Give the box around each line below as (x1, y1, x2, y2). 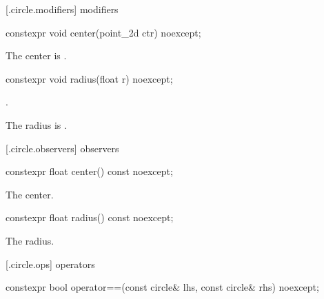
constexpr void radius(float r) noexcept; (6, 71, 173, 85)
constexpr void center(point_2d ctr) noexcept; (6, 25, 201, 39)
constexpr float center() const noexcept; (6, 164, 173, 178)
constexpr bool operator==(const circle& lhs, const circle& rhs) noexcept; (6, 280, 319, 294)
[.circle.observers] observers (6, 141, 119, 155)
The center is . (6, 48, 67, 63)
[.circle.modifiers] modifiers (6, 2, 119, 16)
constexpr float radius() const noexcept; (6, 210, 174, 225)
